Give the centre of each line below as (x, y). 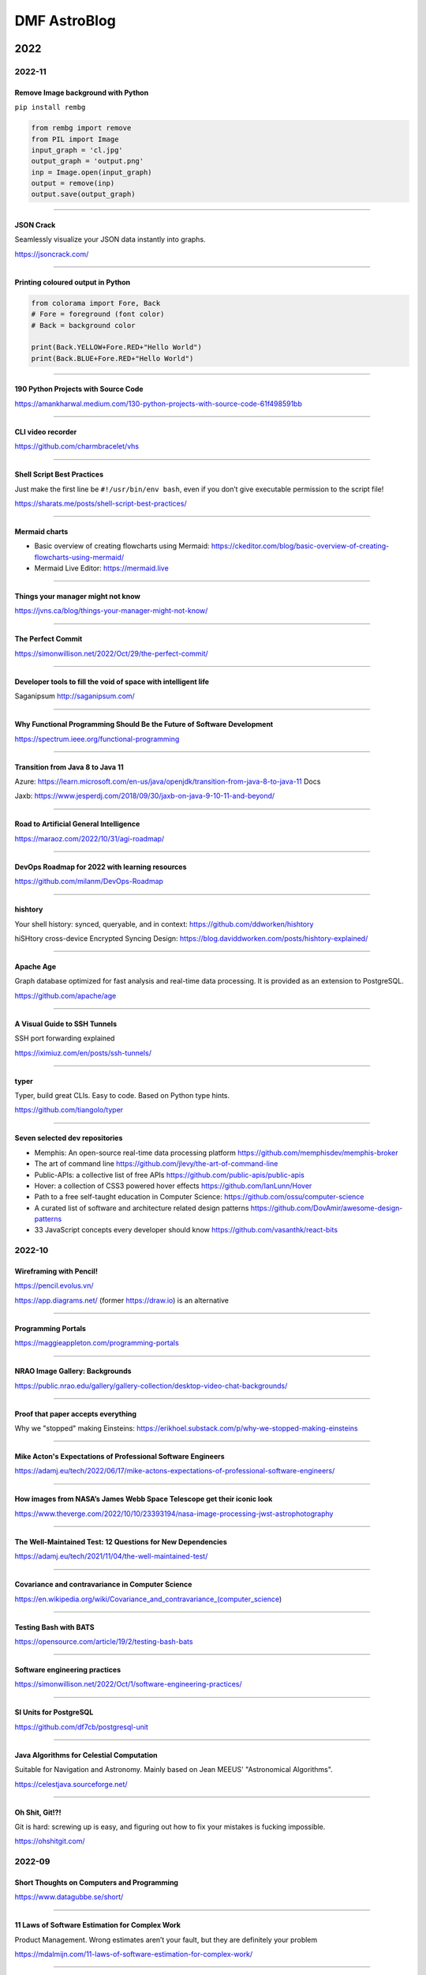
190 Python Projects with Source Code (79, 389)
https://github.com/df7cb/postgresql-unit (82, 1727)
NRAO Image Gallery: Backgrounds (73, 1371)
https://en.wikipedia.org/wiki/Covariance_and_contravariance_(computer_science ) (148, 1599)
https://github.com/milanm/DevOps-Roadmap (89, 882)
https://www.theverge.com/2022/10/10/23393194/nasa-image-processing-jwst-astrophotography (174, 1514)
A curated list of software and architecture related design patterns (142, 1208)
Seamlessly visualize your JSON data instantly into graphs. (110, 239)
